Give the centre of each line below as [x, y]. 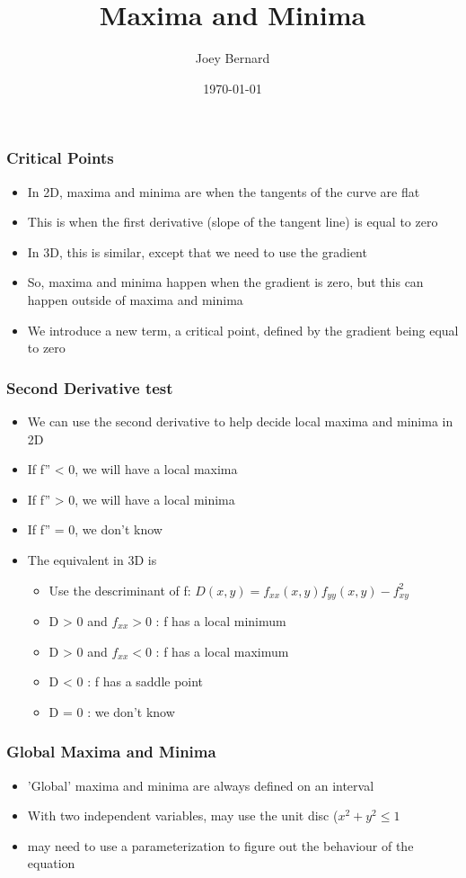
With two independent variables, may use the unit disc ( [183, 815]
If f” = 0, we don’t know [95, 529]
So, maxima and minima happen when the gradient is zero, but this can [225, 282]
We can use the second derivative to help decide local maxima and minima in [240, 421]
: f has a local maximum [222, 651]
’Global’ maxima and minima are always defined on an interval [201, 785]
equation [51, 863]
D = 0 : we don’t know [112, 711]
